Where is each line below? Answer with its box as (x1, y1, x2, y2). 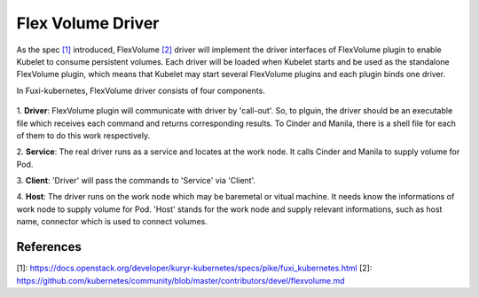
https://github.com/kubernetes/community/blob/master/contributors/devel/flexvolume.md (16, 275, 345, 285)
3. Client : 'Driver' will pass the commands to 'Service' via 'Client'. (16, 176, 256, 186)
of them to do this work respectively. (16, 129, 151, 141)
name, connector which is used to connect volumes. (16, 216, 208, 227)
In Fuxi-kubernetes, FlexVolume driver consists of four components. (16, 85, 265, 96)
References (16, 239, 82, 254)
